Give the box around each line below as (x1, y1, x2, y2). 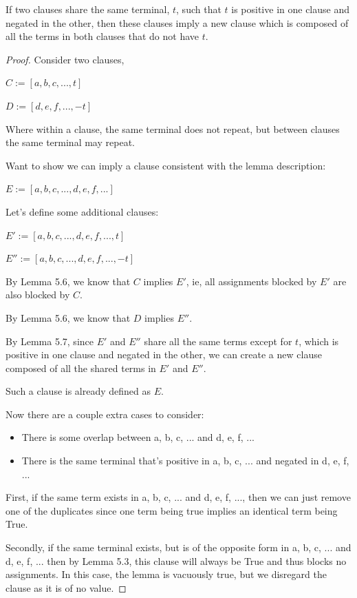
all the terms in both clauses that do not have (6, 29, 199, 43)
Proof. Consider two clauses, (6, 52, 125, 66)
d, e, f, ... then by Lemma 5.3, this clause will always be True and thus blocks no (6, 553, 347, 568)
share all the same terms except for (144, 333, 292, 348)
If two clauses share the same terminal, (6, 2, 170, 16)
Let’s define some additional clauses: (6, 204, 159, 218)
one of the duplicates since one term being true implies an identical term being (6, 503, 338, 517)
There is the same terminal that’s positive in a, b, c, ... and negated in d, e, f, (21, 453, 349, 468)
